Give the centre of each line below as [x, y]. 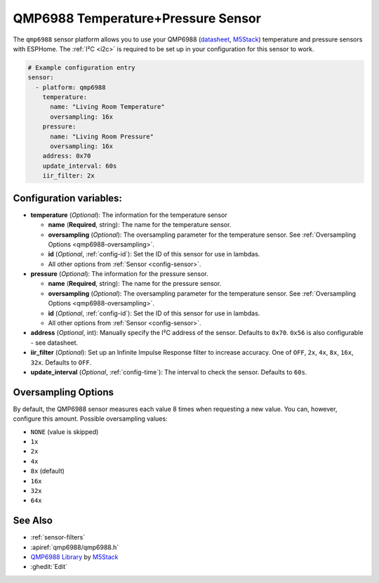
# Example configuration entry [82, 67]
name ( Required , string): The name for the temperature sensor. [140, 225]
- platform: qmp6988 [71, 87]
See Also [33, 521]
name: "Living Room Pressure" [102, 136]
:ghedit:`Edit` [49, 567]
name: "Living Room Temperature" [107, 107]
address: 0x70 [67, 156]
